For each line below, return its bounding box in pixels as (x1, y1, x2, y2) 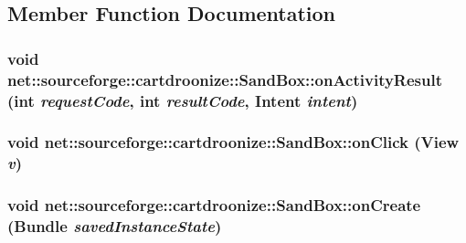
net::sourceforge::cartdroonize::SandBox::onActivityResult (7, 68, 443, 90)
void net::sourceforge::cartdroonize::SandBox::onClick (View (7, 131, 460, 153)
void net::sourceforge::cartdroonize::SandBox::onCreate (7, 194, 421, 217)
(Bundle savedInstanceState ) (7, 215, 222, 238)
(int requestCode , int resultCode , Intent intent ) (7, 89, 358, 111)
